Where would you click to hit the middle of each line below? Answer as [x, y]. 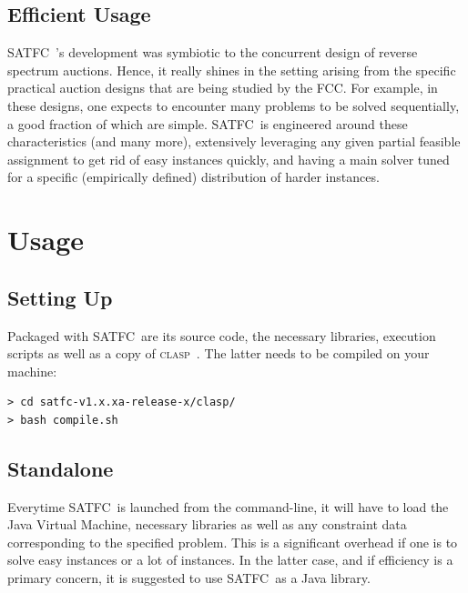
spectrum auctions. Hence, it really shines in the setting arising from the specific [232, 70]
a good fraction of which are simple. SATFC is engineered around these [208, 123]
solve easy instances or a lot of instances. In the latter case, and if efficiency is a [230, 560]
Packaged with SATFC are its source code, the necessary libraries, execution [222, 335]
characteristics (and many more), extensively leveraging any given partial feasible [234, 141]
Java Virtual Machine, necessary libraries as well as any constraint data [207, 524]
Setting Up [60, 297]
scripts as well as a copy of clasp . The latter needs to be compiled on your [219, 353]
